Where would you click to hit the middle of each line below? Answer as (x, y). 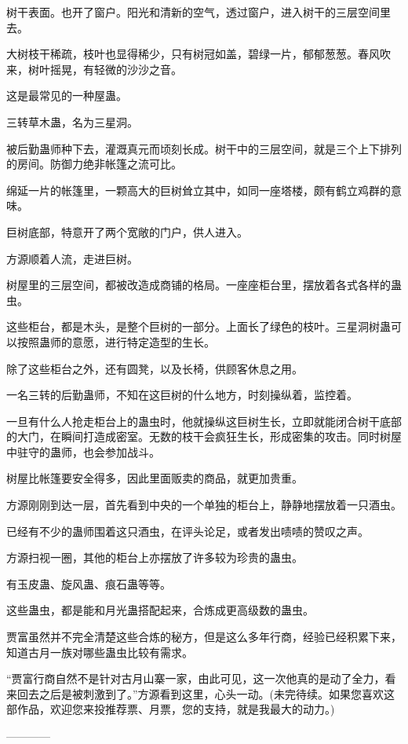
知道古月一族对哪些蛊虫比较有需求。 (100, 652)
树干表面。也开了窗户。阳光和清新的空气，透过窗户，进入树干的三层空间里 (199, 12)
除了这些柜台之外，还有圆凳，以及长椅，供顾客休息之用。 (155, 368)
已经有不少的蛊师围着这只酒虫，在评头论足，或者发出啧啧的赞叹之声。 (188, 531)
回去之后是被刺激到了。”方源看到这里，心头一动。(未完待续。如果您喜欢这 (206, 693)
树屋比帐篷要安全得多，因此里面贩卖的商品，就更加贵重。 (155, 478)
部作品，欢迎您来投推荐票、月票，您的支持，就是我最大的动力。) (171, 709)
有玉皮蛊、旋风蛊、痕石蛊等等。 (89, 583)
